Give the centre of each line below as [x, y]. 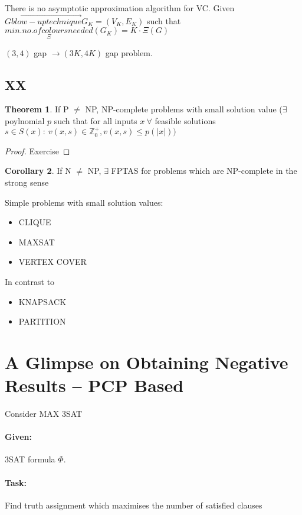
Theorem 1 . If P [37, 109]
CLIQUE [35, 222]
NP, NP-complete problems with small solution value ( [184, 109]
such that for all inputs [96, 121]
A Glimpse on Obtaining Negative [147, 362]
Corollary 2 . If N [38, 171]
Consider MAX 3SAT [44, 414]
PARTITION [42, 321]
